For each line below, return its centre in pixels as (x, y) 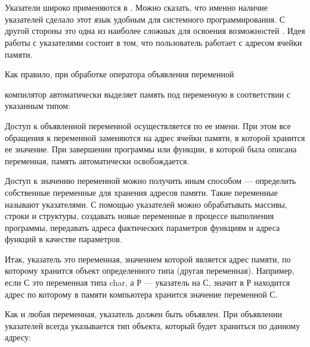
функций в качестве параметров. (63, 239)
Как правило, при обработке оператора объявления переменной (120, 74)
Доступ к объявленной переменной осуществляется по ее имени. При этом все (148, 125)
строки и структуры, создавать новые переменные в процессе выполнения (139, 216)
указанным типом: (38, 106)
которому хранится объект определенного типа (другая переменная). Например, (150, 271)
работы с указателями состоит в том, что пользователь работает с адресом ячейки (154, 42)
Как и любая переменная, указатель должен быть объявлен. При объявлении (144, 314)
